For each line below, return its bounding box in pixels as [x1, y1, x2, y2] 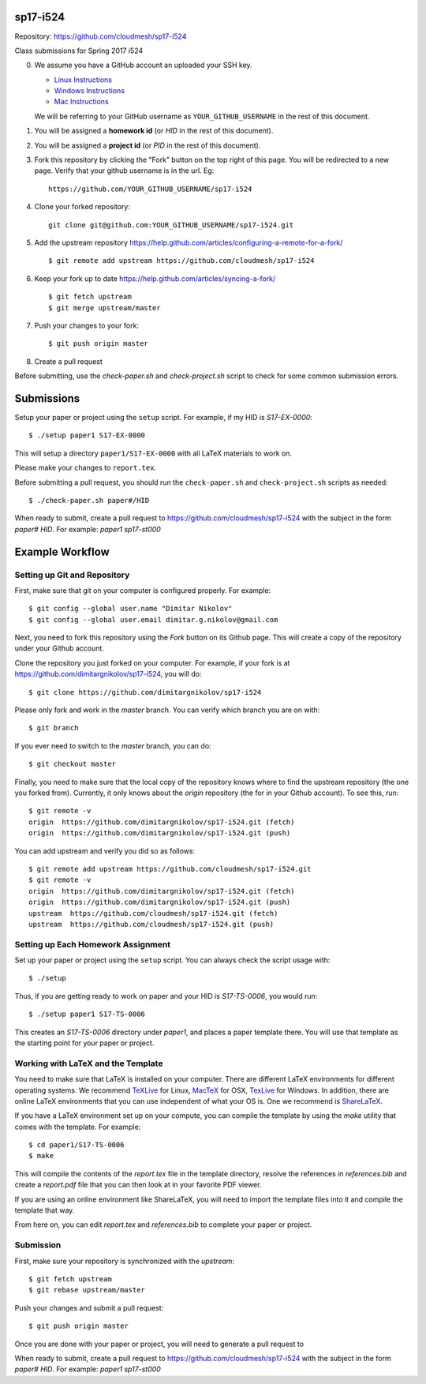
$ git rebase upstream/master [28, 1285, 146, 1295]
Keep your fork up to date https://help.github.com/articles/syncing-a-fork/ [34, 273, 276, 283]
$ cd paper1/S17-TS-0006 [28, 1141, 125, 1150]
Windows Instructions [54, 86, 125, 96]
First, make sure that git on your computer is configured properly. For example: [14, 585, 271, 595]
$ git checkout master [28, 760, 117, 769]
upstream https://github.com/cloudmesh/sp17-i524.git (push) [28, 920, 275, 928]
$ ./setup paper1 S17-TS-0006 [28, 1010, 146, 1018]
